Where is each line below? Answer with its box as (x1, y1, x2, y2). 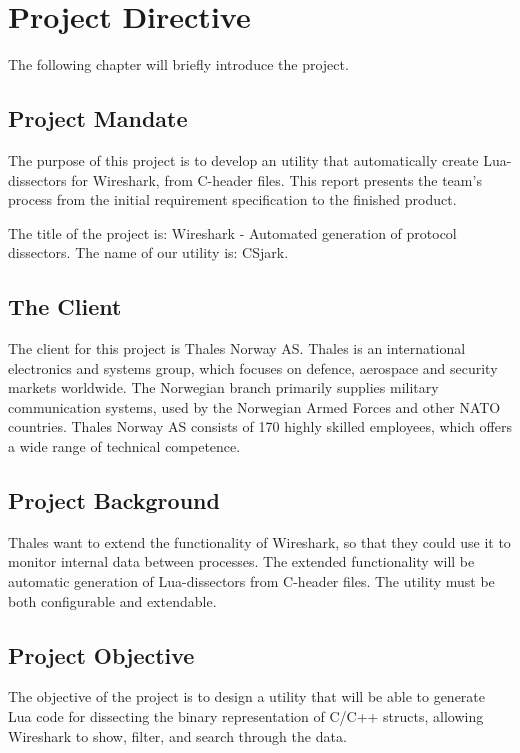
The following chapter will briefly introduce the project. (8, 54, 349, 75)
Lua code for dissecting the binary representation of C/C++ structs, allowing (8, 706, 484, 727)
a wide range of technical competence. (8, 436, 241, 457)
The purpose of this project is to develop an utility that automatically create (8, 149, 479, 170)
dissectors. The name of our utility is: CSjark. (8, 242, 289, 263)
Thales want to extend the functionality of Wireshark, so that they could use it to (8, 531, 511, 552)
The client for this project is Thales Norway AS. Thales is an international (8, 338, 466, 359)
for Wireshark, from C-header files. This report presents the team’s (71, 169, 482, 190)
